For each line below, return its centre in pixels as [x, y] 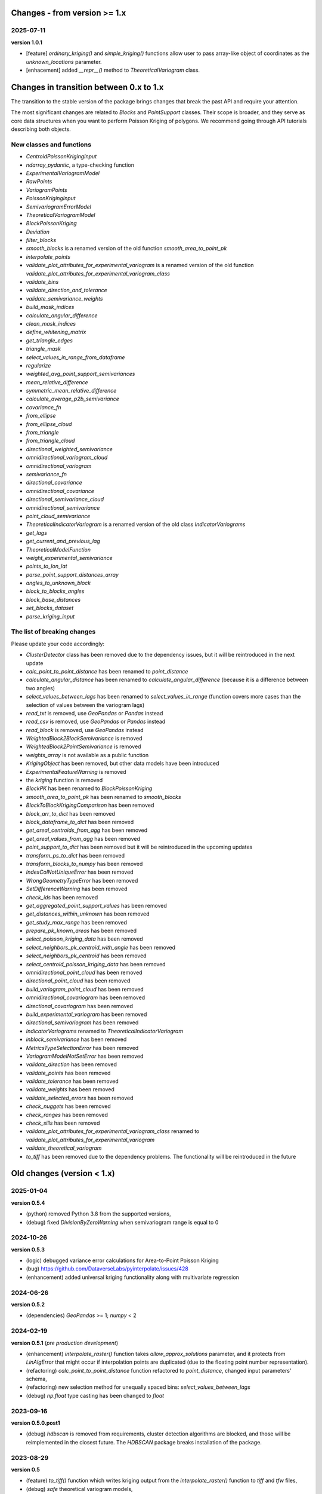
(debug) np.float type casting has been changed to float [95, 1395]
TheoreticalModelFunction [58, 549]
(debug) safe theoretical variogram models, [79, 1489]
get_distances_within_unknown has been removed [88, 914]
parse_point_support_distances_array [72, 574]
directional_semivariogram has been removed [82, 1022]
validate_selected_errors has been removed [80, 1098]
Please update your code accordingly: [58, 644]
